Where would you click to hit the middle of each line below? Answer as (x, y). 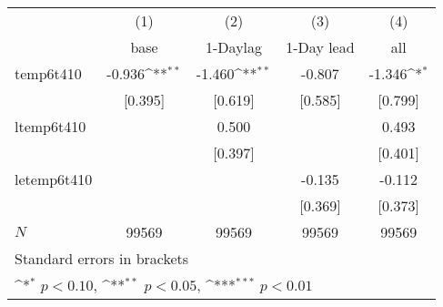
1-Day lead (320, 47)
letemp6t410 (54, 179)
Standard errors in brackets (102, 258)
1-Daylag (234, 47)
